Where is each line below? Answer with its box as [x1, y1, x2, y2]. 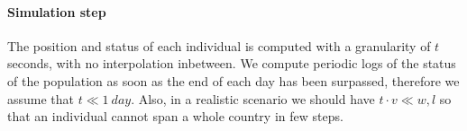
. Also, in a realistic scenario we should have [131, 89, 375, 108]
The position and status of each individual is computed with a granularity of [7, 36, 431, 55]
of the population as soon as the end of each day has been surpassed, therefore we [7, 71, 460, 90]
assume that [7, 89, 75, 108]
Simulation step [7, 2, 106, 21]
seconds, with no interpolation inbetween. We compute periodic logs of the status [7, 54, 456, 73]
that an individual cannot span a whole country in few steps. [7, 107, 343, 126]
